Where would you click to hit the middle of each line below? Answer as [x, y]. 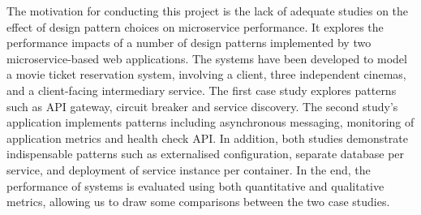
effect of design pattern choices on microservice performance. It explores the [195, 26]
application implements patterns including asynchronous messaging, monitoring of [210, 122]
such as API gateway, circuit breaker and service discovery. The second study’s [202, 106]
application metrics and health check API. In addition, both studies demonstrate [207, 138]
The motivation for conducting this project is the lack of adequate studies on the [208, 11]
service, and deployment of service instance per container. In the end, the [189, 169]
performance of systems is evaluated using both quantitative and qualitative [195, 185]
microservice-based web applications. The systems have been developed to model [207, 58]
